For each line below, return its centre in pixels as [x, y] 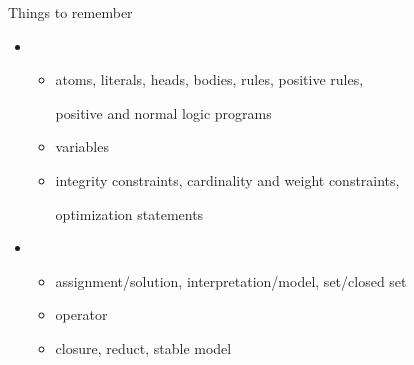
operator [81, 314]
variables [82, 146]
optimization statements [129, 213]
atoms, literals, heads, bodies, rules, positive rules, [209, 79]
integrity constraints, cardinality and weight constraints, [227, 179]
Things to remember [70, 12]
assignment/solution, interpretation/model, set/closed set [231, 280]
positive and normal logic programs [163, 112]
